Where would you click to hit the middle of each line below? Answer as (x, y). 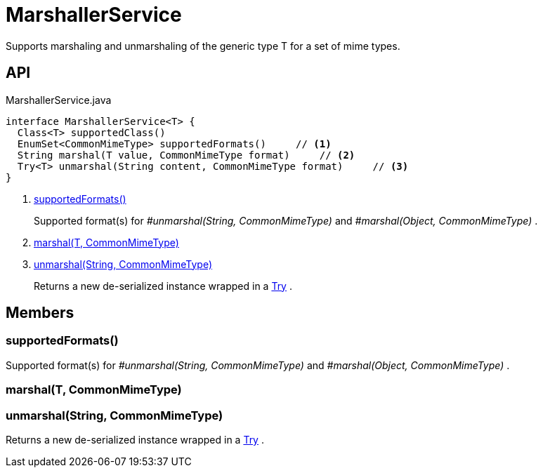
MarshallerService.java (59, 100)
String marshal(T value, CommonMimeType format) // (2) (186, 155)
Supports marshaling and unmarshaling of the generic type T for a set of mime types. (203, 46)
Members (40, 313)
